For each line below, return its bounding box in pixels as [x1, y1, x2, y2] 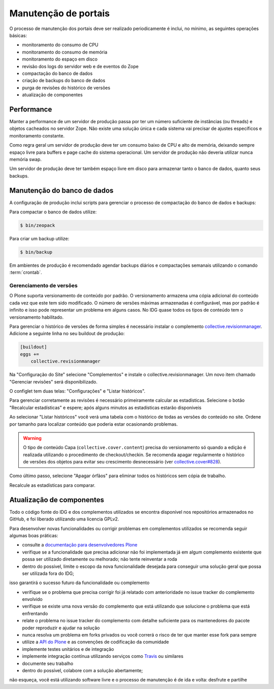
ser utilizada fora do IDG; [22, 570, 75, 576]
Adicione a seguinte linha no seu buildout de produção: [9, 330, 125, 337]
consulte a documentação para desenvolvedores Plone [22, 542, 138, 548]
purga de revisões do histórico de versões [22, 85, 111, 91]
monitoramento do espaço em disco [22, 56, 98, 62]
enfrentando [22, 610, 48, 616]
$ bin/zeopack [20, 222, 55, 228]
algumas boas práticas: [9, 532, 58, 538]
